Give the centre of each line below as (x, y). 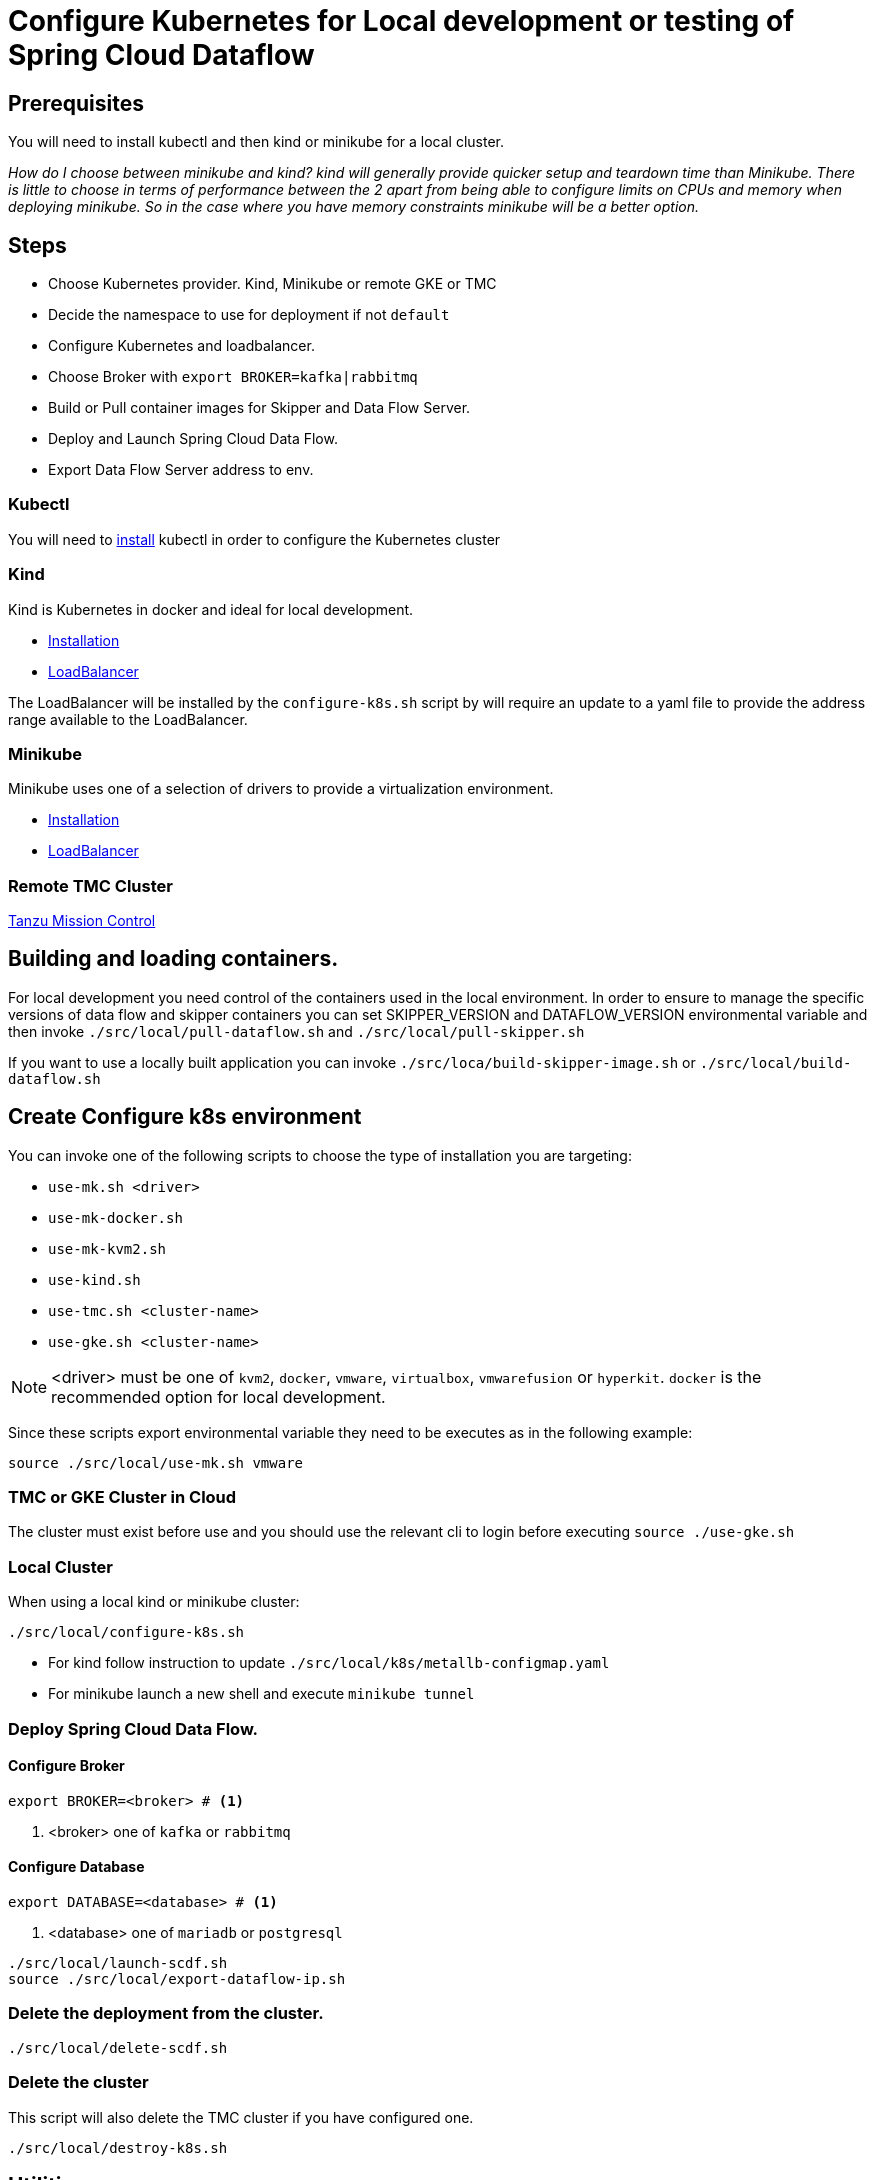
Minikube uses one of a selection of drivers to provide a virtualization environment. (281, 789)
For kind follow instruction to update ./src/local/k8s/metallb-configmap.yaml (329, 1663)
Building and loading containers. (173, 959)
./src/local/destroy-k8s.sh (118, 2147)
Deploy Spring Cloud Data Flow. (133, 1728)
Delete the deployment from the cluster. (166, 2013)
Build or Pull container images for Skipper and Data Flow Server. (259, 408)
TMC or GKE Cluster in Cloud (122, 1497)
